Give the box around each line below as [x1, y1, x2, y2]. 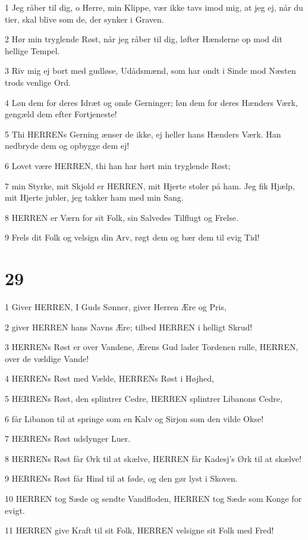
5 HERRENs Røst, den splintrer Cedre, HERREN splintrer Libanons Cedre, [5, 392, 282, 404]
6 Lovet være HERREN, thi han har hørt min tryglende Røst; [5, 159, 231, 171]
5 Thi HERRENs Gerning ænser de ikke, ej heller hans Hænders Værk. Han [5, 127, 281, 140]
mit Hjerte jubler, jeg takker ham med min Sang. [5, 191, 184, 204]
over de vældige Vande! [5, 352, 89, 364]
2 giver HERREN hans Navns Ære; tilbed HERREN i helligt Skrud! [5, 320, 253, 333]
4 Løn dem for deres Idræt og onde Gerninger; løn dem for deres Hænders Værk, [5, 96, 298, 108]
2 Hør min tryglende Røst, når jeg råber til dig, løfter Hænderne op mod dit [5, 33, 282, 45]
